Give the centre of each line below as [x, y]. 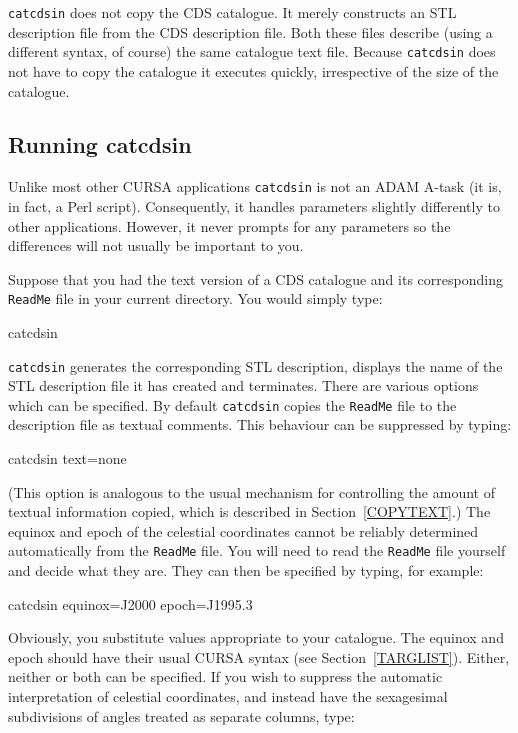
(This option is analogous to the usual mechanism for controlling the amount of [251, 491]
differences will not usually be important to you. [156, 245]
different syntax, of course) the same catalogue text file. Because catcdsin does [252, 51]
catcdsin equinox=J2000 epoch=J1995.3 [130, 603]
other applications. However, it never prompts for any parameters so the [229, 225]
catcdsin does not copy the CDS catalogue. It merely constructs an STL [232, 12]
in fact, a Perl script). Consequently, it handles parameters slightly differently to [254, 205]
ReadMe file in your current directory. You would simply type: [195, 298]
